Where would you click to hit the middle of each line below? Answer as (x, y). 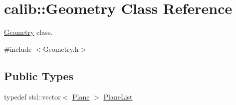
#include (18, 49)
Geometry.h (61, 49)
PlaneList (118, 96)
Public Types (39, 75)
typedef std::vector (32, 96)
